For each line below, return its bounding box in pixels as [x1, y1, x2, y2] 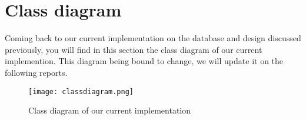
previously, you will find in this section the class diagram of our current [5, 43, 262, 55]
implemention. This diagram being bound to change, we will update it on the [5, 55, 284, 67]
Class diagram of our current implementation [28, 104, 191, 116]
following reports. [5, 66, 68, 78]
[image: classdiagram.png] [28, 87, 134, 96]
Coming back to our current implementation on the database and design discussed [5, 32, 301, 44]
